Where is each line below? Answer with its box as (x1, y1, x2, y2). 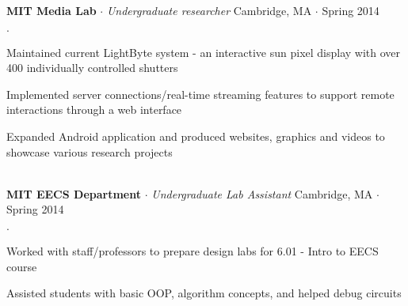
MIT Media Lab (6, 2, 97, 18)
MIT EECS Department (6, 185, 142, 202)
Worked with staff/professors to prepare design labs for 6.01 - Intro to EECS (6, 242, 379, 259)
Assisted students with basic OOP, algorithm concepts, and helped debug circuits (6, 285, 402, 301)
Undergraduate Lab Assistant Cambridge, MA (151, 185, 373, 202)
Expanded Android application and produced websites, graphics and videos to (6, 127, 385, 144)
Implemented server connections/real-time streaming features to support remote (6, 85, 395, 102)
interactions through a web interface (6, 101, 182, 118)
